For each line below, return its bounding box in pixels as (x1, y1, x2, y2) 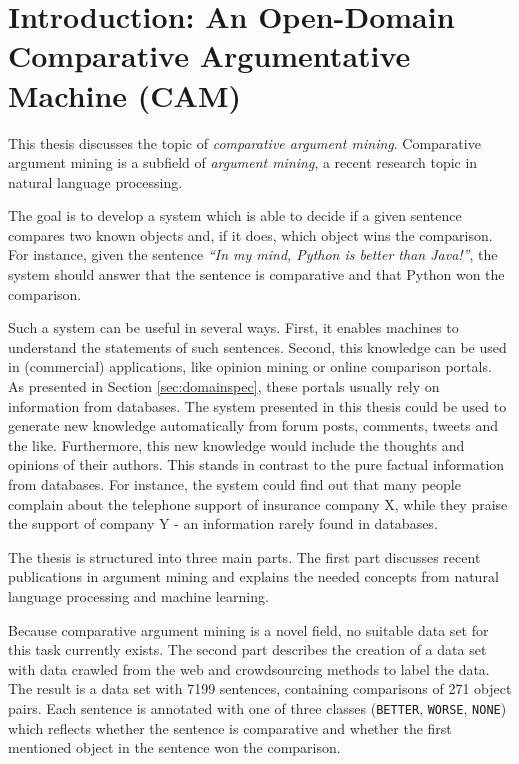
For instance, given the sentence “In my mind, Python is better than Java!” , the (8, 244, 498, 265)
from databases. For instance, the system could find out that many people (8, 474, 461, 494)
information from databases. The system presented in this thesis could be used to (8, 395, 507, 416)
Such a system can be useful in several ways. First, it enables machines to (8, 317, 459, 338)
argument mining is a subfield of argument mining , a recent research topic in (8, 152, 478, 173)
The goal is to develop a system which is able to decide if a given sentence (8, 205, 462, 226)
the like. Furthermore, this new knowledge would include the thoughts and (8, 434, 465, 455)
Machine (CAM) (8, 74, 242, 115)
